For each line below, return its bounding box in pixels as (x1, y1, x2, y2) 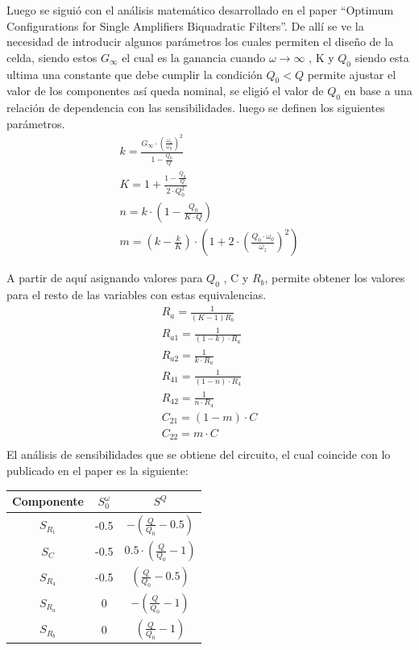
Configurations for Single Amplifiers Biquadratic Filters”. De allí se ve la (6, 17, 364, 34)
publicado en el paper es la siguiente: (6, 462, 189, 479)
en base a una (344, 82, 413, 99)
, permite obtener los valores (264, 269, 405, 286)
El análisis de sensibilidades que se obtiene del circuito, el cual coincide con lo (6, 446, 391, 463)
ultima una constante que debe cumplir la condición (6, 65, 263, 82)
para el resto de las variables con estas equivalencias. (6, 286, 267, 303)
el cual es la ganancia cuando (122, 48, 266, 65)
